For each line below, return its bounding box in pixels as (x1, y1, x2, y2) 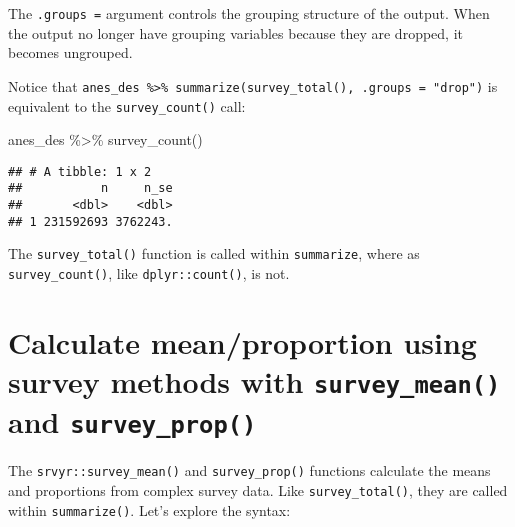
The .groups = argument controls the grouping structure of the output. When (8, 3, 490, 23)
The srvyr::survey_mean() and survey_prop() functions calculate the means (8, 460, 491, 481)
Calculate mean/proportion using (8, 321, 477, 362)
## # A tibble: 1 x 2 (8, 164, 152, 179)
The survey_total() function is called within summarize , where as (8, 243, 420, 264)
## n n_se (8, 181, 173, 196)
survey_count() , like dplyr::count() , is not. (8, 263, 290, 284)
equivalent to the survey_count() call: (8, 95, 246, 116)
